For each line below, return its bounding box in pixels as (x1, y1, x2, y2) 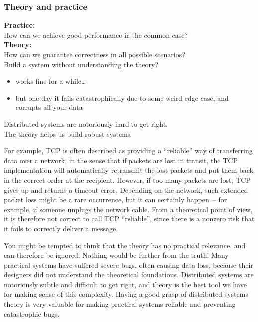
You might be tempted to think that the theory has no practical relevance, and (4, 240, 246, 250)
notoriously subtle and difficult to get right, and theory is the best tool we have (4, 279, 247, 289)
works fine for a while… (15, 76, 86, 86)
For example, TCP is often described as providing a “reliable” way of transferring (4, 145, 253, 156)
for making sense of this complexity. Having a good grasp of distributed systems (4, 289, 248, 299)
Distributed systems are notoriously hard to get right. (4, 118, 168, 129)
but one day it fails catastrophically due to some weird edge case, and (15, 92, 229, 103)
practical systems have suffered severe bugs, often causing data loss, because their (4, 259, 253, 270)
